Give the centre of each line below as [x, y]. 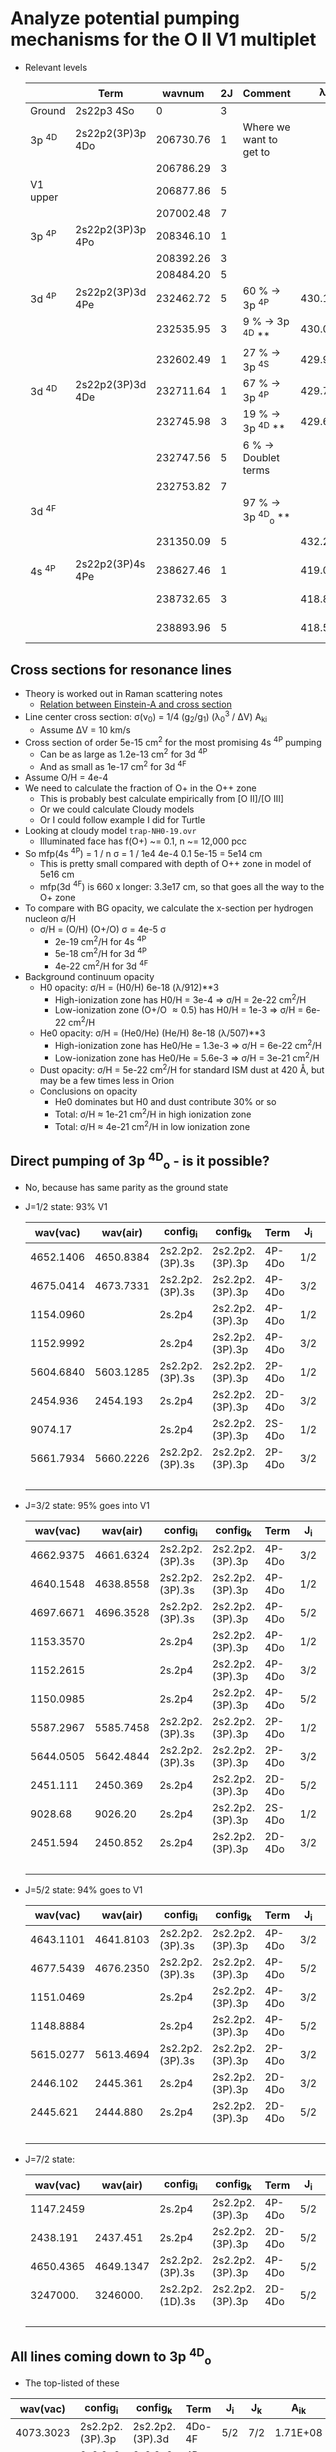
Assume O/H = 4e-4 [66, 777]
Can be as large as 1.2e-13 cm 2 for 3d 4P [123, 753]
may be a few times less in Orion [107, 1081]
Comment [267, 93]
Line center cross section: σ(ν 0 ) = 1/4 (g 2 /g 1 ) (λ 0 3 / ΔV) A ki [146, 717]
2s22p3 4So [104, 111]
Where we [266, 127]
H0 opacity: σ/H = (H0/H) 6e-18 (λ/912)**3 [129, 987]
